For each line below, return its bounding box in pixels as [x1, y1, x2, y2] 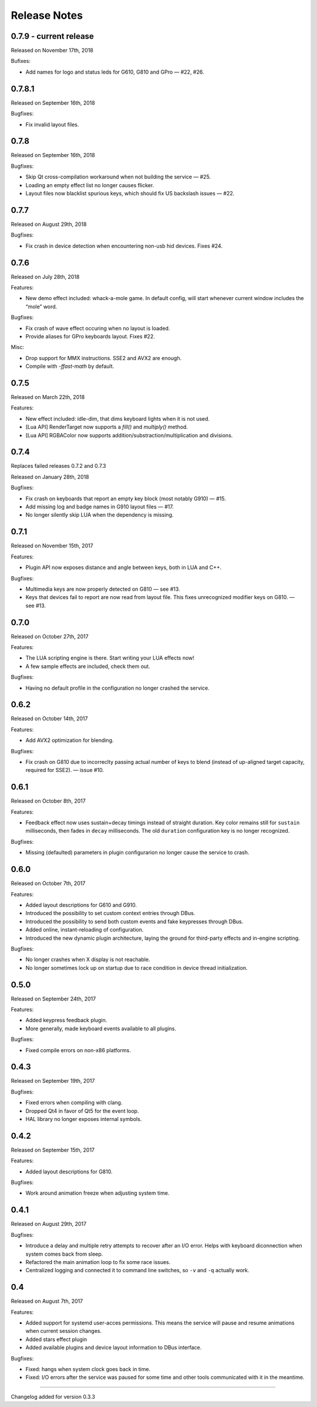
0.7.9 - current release [11, 31, 94, 41]
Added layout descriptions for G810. [25, 1168, 113, 1175]
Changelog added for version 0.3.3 [11, 1393, 95, 1400]
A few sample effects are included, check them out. [25, 663, 150, 670]
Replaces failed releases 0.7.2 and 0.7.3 [11, 463, 106, 470]
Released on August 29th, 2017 [11, 1220, 87, 1228]
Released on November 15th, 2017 [11, 542, 93, 550]
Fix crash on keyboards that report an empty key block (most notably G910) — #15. [25, 495, 226, 502]
